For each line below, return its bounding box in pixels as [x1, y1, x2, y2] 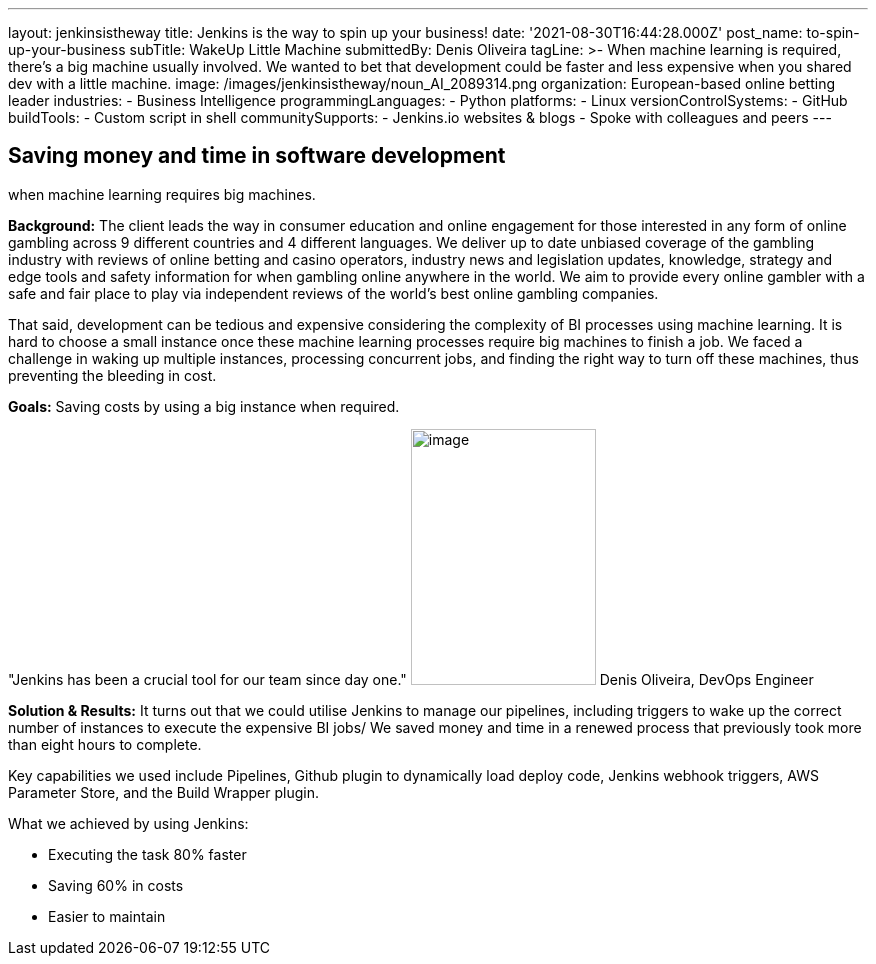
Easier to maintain [48, 907, 166, 925]
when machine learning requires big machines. [8, 185, 316, 203]
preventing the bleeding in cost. [8, 366, 217, 384]
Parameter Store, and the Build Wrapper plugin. [8, 783, 319, 801]
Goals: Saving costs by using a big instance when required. [8, 397, 400, 415]
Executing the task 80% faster [48, 845, 247, 863]
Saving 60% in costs [48, 876, 184, 894]
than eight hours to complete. [8, 735, 202, 753]
